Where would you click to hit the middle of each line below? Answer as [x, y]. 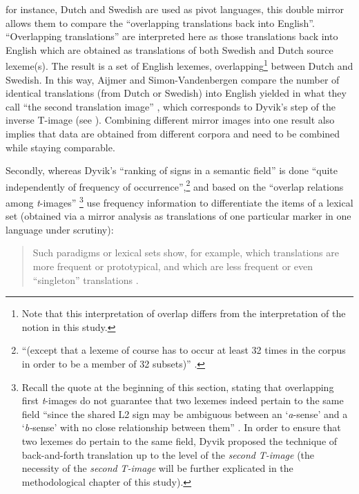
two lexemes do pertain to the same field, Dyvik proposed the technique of [179, 441]
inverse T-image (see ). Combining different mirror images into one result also [170, 120]
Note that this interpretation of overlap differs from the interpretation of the [184, 313]
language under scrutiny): [60, 229]
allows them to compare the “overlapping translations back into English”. [160, 22]
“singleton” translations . [86, 279]
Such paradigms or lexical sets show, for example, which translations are [186, 253]
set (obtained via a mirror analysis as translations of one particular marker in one [178, 216]
